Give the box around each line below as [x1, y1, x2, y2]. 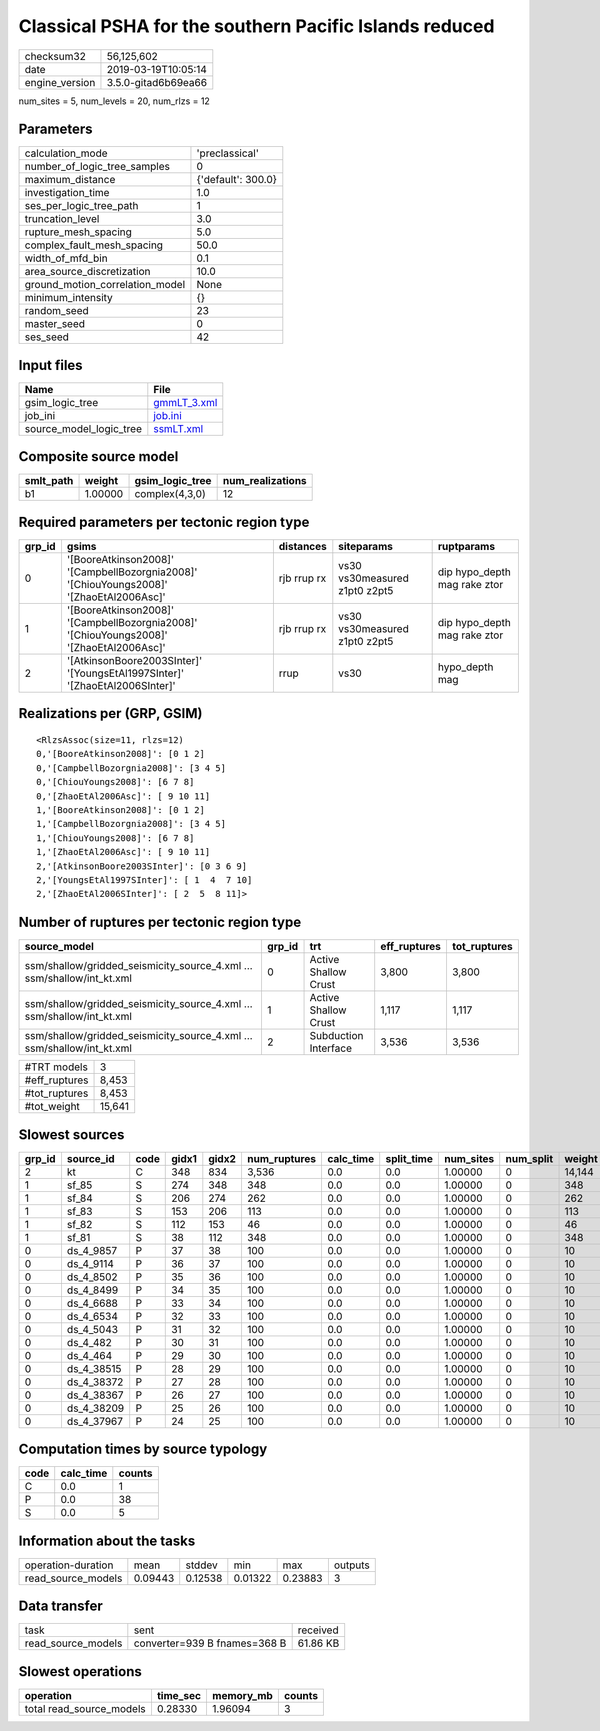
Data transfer [18, 1598, 104, 1615]
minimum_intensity [24, 291, 114, 305]
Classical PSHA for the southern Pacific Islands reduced [18, 15, 495, 37]
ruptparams [437, 540, 495, 553]
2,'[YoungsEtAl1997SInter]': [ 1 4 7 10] [36, 874, 253, 885]
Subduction [309, 1029, 364, 1043]
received [297, 1623, 339, 1637]
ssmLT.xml [153, 421, 204, 435]
